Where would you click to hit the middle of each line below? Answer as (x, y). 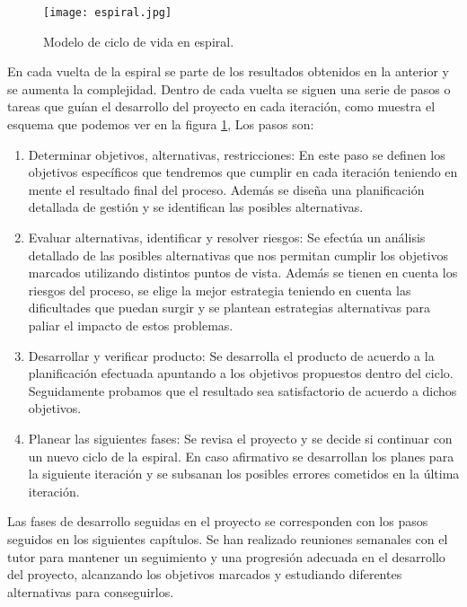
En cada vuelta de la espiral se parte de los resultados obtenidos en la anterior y (228, 71)
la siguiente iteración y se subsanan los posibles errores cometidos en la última (244, 474)
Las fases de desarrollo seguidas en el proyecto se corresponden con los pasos (218, 521)
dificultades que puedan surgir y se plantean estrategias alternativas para (229, 308)
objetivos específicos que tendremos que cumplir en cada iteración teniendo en (243, 172)
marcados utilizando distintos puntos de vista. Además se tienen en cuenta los (243, 273)
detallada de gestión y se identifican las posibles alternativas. (196, 207)
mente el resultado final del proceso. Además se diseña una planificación (226, 189)
